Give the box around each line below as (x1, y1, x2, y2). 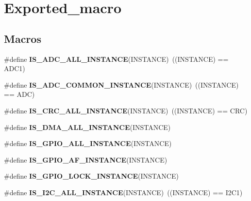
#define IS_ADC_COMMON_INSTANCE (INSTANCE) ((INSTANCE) (4, 79, 239, 90)
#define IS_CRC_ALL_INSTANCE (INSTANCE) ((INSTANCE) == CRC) (4, 105, 248, 115)
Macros (4, 31, 41, 46)
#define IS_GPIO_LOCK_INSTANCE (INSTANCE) (4, 171, 179, 181)
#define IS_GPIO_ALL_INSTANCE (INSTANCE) (4, 138, 172, 148)
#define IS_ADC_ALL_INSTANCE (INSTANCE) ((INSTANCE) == (4, 54, 229, 64)
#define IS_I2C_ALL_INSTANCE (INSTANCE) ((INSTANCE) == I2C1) (4, 187, 243, 197)
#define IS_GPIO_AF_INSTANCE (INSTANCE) (4, 154, 167, 164)
